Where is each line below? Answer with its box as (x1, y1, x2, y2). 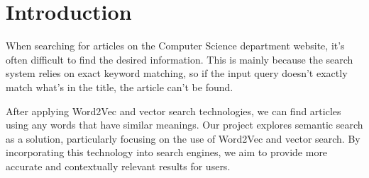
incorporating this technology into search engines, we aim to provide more (6, 145, 328, 160)
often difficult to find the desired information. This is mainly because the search (6, 52, 353, 66)
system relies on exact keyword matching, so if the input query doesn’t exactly (6, 66, 348, 81)
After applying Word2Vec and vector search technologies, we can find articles (6, 103, 341, 118)
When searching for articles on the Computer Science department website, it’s (6, 38, 345, 53)
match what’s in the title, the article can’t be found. (6, 79, 233, 94)
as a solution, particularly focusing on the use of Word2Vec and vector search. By (6, 131, 360, 146)
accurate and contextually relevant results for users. (6, 158, 231, 173)
